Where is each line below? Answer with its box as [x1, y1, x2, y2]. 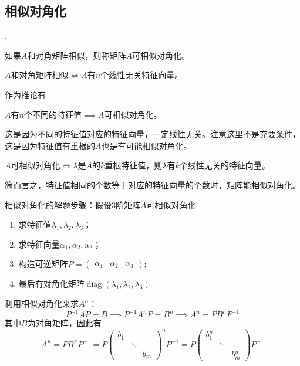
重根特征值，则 [105, 159, 163, 171]
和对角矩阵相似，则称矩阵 [27, 49, 126, 61]
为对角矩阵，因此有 [27, 317, 102, 329]
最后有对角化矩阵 [18, 277, 85, 290]
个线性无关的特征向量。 [179, 159, 270, 171]
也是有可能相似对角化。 [101, 139, 192, 151]
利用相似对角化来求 [5, 297, 79, 309]
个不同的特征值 [23, 108, 82, 120]
